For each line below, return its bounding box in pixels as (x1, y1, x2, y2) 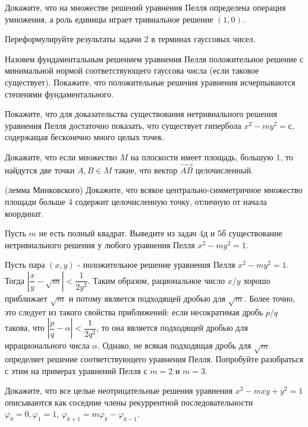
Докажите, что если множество (5, 150, 117, 163)
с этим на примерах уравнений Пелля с (5, 364, 147, 377)
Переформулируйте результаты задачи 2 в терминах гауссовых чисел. (5, 33, 256, 45)
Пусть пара (5, 258, 45, 271)
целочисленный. (195, 163, 253, 176)
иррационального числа (5, 339, 90, 352)
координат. (5, 207, 43, 219)
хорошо (243, 274, 271, 286)
